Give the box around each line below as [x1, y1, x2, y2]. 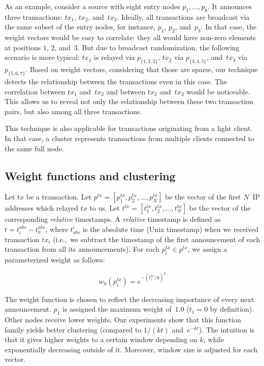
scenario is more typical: [5, 52, 80, 62]
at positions [5, 42, 41, 52]
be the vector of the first [165, 191, 241, 202]
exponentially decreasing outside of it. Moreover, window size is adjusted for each [5, 344, 257, 354]
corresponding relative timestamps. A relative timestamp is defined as [5, 214, 221, 224]
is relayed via [94, 52, 135, 62]
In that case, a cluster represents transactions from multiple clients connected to [5, 132, 254, 143]
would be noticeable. [186, 86, 250, 96]
